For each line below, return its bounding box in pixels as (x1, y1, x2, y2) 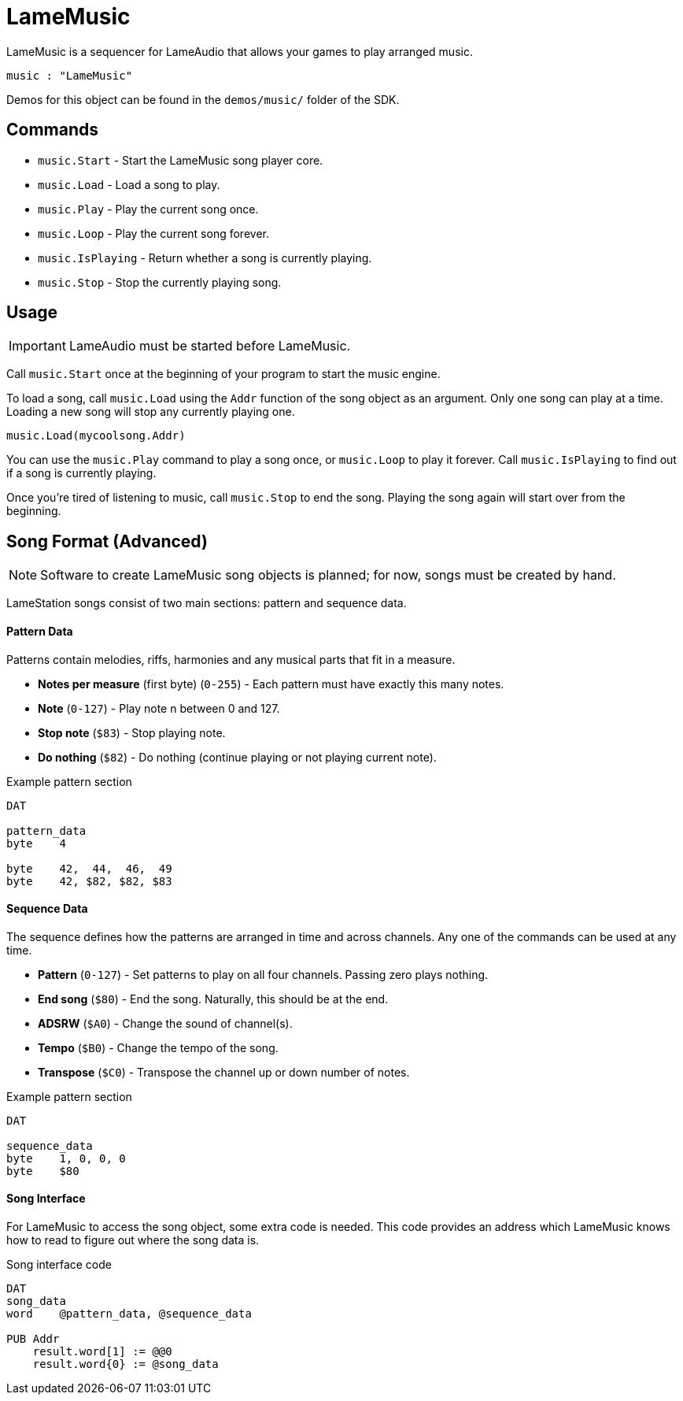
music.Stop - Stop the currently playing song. (38, 275, 282, 289)
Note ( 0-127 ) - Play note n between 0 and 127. (38, 701, 280, 715)
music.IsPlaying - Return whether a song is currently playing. (38, 250, 372, 265)
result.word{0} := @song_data (32, 1357, 219, 1370)
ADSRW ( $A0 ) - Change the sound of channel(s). (38, 1016, 293, 1030)
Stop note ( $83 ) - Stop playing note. (38, 725, 226, 739)
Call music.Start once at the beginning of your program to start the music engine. (6, 367, 441, 381)
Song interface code (6, 1257, 112, 1271)
